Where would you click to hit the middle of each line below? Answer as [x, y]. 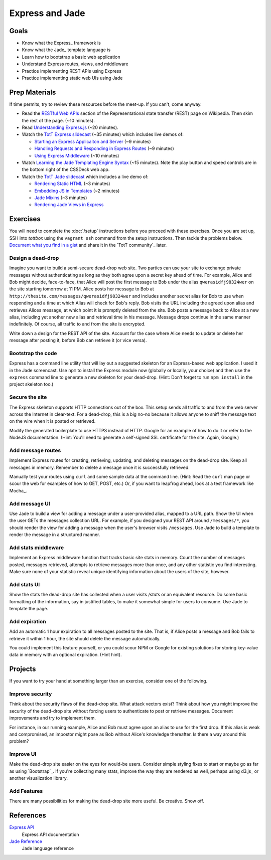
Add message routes [35, 450]
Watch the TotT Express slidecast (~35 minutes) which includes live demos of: [103, 134]
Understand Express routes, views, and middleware [75, 64]
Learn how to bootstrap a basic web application [71, 57]
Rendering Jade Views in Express [69, 205]
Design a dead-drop [34, 258]
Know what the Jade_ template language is [66, 50]
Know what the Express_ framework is [61, 43]
